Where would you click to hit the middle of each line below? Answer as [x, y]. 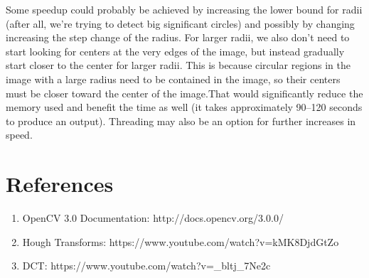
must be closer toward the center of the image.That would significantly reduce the [184, 93]
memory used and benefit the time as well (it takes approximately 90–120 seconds [184, 107]
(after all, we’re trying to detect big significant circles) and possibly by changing [180, 23]
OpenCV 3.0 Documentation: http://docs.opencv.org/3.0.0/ [153, 218]
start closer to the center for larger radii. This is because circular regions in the [178, 65]
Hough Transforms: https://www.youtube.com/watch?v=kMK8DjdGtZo [181, 241]
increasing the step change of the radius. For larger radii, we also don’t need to [178, 37]
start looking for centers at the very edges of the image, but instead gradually [175, 51]
